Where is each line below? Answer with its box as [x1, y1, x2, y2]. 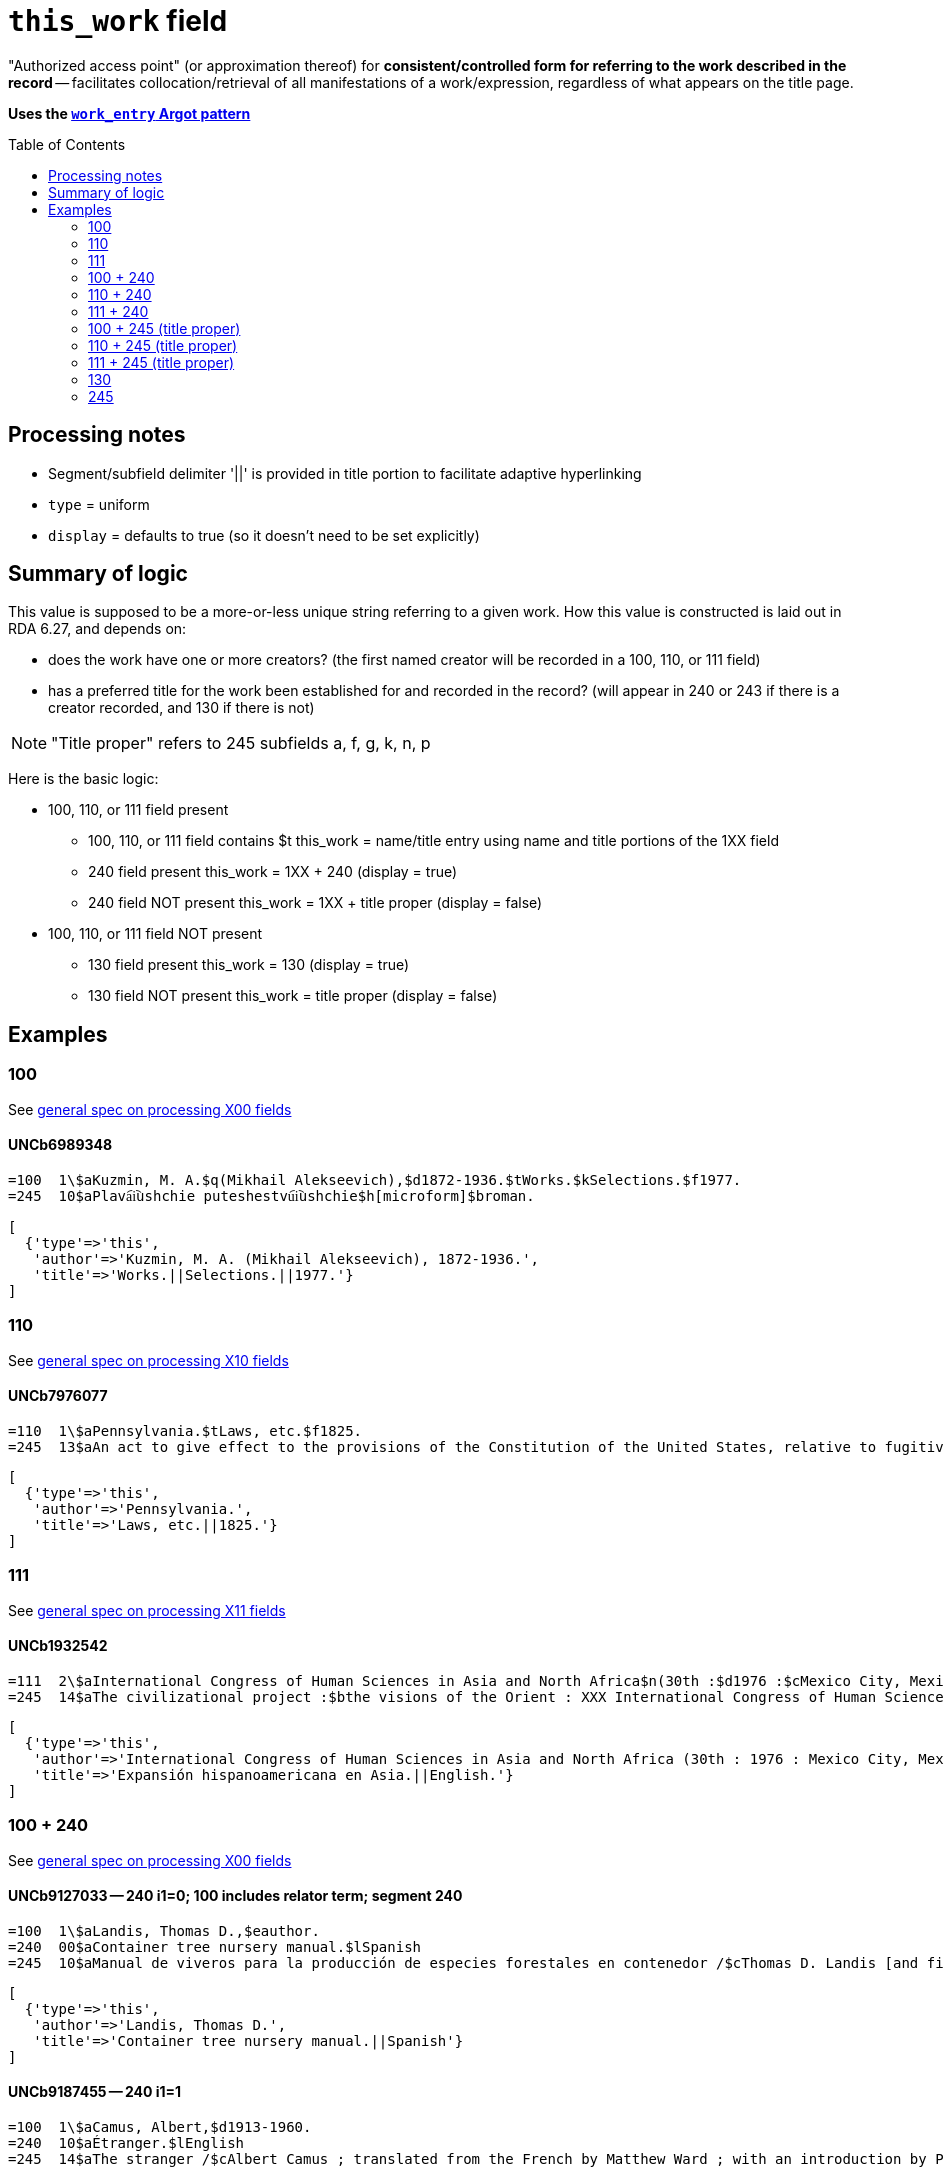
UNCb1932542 [8, 1637, 108, 1655]
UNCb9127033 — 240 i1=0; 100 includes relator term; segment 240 [8, 1887, 463, 1905]
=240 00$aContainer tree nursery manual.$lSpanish [8, 1938, 422, 1955]
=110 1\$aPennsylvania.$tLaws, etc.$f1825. [8, 1422, 363, 1439]
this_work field [8, 4, 228, 38]
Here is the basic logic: [8, 770, 159, 788]
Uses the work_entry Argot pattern [8, 104, 251, 122]
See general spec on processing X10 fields [8, 1351, 289, 1369]
